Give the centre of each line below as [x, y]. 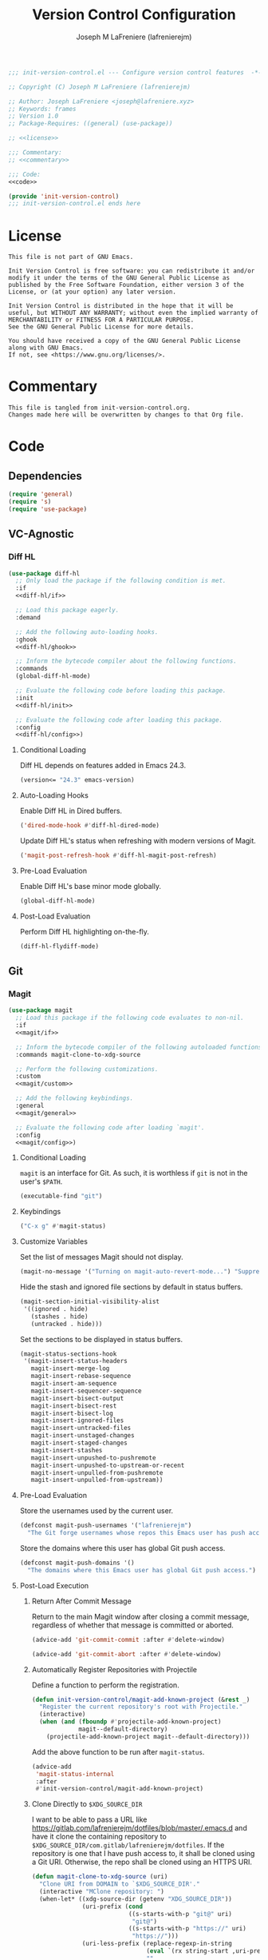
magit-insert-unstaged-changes [83, 1436]
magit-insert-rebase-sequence [81, 1376]
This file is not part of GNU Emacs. [71, 257]
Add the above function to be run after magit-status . [118, 1751]
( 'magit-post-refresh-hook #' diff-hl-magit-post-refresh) [118, 855]
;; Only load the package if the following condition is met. [121, 581]
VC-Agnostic [41, 534]
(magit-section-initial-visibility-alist [89, 1302]
